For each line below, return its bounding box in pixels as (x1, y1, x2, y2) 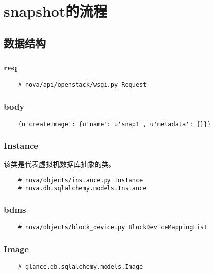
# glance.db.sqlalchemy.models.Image (18, 263, 143, 271)
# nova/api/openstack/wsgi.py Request (18, 81, 147, 89)
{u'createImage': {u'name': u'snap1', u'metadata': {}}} (18, 121, 211, 128)
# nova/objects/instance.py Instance (18, 176, 143, 184)
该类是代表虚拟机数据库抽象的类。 (4, 159, 115, 169)
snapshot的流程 (4, 1, 107, 21)
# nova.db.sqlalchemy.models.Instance (18, 185, 147, 192)
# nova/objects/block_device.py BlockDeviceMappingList (18, 224, 208, 231)
